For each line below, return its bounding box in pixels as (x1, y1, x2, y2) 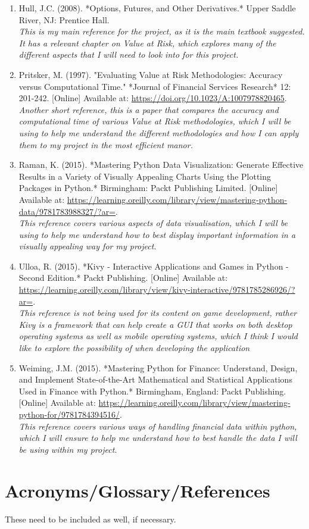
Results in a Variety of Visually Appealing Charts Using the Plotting (18, 170, 271, 182)
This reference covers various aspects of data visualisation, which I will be (18, 217, 288, 229)
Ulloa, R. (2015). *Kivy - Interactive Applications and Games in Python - (18, 259, 289, 272)
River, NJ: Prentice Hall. (18, 13, 110, 26)
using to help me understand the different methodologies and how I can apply (18, 126, 299, 139)
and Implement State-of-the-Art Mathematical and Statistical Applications (18, 373, 292, 386)
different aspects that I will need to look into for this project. (18, 48, 239, 61)
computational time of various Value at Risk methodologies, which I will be (18, 115, 291, 127)
